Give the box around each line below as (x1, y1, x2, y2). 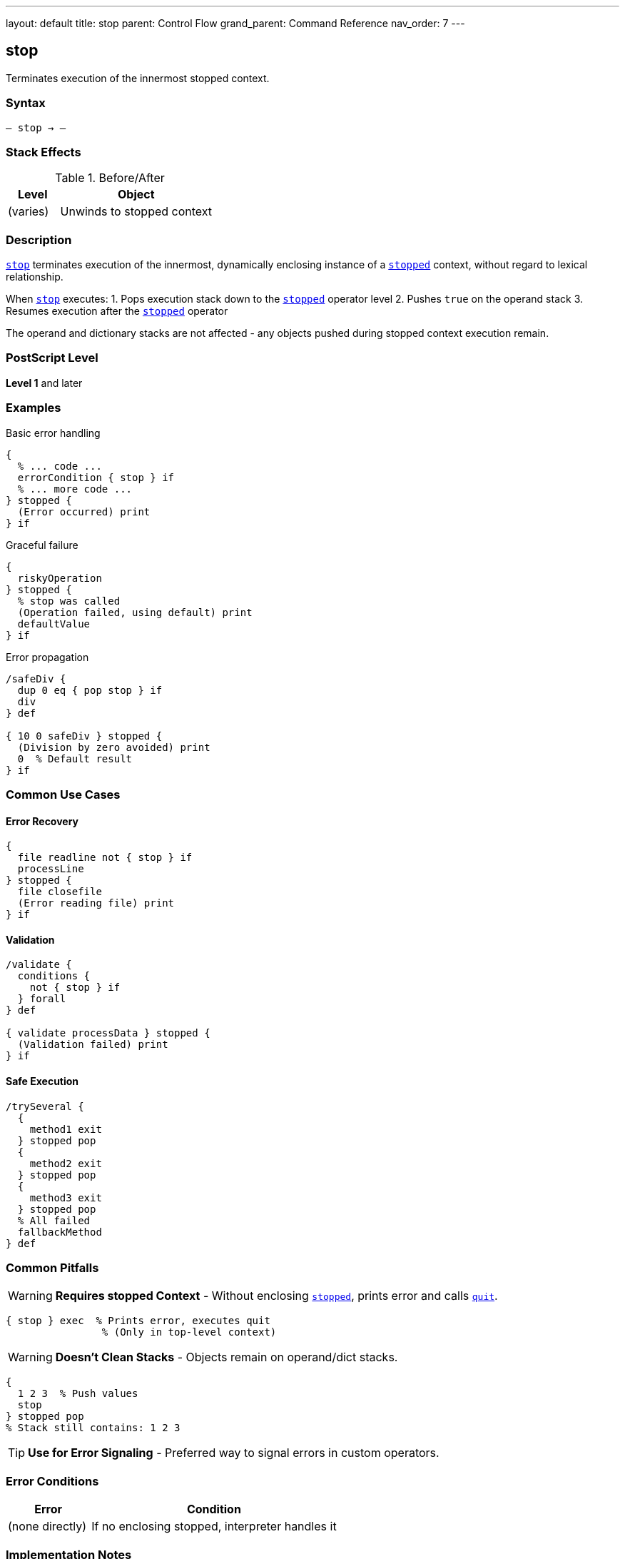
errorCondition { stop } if (17, 471, 175, 483)
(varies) (8, 204, 49, 219)
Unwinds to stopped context (60, 204, 213, 219)
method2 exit (29, 1157, 102, 1169)
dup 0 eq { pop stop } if (17, 684, 163, 696)
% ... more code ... (17, 483, 133, 495)
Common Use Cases (6, 787, 121, 802)
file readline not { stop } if (17, 852, 193, 864)
